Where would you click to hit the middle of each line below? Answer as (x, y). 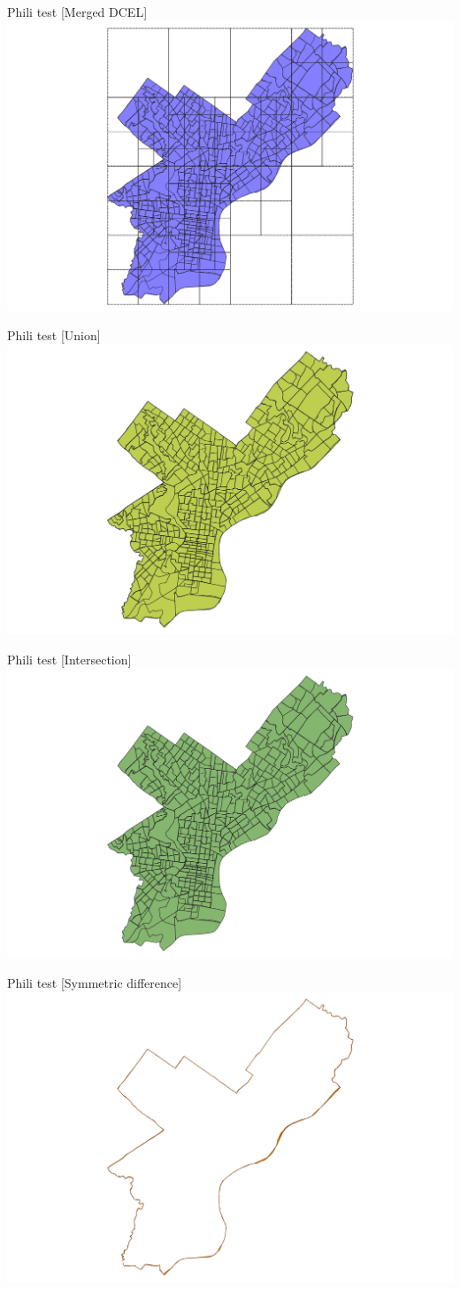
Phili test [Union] (54, 335)
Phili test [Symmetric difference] (95, 983)
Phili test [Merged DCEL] (77, 12)
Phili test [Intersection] (69, 659)
